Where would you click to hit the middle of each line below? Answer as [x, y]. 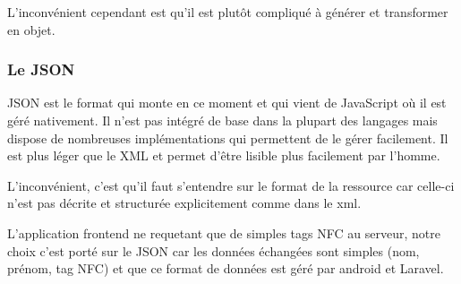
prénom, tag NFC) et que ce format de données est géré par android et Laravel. [226, 268]
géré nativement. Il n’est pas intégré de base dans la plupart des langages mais [222, 120]
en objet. [31, 29]
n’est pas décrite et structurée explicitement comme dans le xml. [184, 203]
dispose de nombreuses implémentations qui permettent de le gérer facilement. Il [228, 138]
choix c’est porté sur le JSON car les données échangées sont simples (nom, [213, 250]
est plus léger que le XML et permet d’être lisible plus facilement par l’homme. [224, 155]
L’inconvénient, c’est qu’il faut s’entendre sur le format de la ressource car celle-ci [231, 185]
